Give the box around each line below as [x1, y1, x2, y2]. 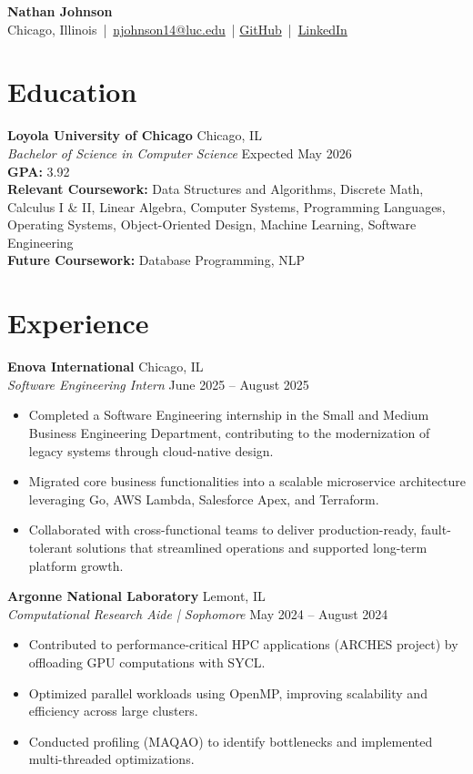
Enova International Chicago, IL [7, 357, 204, 376]
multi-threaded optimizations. [28, 749, 195, 769]
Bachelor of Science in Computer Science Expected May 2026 [7, 143, 352, 162]
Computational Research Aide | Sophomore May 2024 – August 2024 [7, 604, 388, 623]
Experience [7, 304, 149, 341]
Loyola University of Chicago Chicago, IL [7, 126, 262, 145]
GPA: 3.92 [7, 161, 70, 180]
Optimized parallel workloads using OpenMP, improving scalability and [28, 683, 428, 702]
